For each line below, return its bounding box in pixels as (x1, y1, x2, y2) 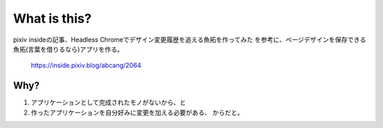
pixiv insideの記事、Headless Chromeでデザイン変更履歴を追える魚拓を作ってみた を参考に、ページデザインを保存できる (13, 35, 367, 44)
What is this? (13, 11, 92, 26)
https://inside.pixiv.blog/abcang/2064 (30, 61, 142, 70)
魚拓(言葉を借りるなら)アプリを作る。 (13, 45, 124, 53)
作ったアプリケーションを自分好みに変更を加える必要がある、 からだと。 (30, 108, 244, 117)
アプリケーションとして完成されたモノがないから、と (30, 98, 187, 107)
